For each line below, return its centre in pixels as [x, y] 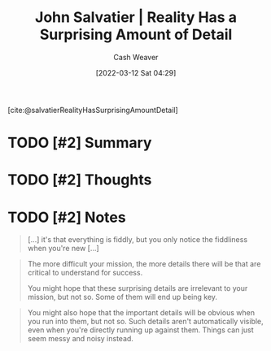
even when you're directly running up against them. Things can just [140, 330]
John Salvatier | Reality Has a [136, 17]
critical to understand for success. [85, 273]
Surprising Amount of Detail [136, 35]
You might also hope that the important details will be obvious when [141, 313]
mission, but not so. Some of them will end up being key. [122, 297]
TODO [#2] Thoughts [80, 180]
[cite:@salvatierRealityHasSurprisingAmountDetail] [93, 110]
